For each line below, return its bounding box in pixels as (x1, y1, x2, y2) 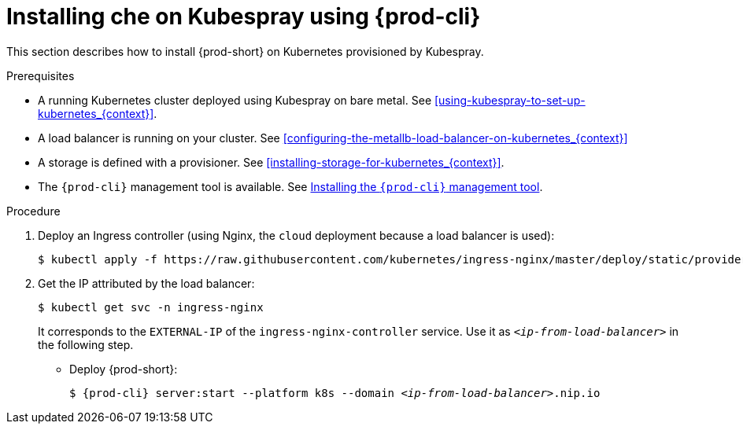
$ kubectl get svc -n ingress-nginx (38, 300, 264, 314)
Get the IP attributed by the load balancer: (38, 276, 255, 290)
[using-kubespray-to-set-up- (434, 93, 586, 107)
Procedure (6, 204, 61, 218)
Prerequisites (6, 68, 75, 83)
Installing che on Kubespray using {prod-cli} (6, 3, 481, 30)
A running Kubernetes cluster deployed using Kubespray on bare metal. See (38, 93, 432, 107)
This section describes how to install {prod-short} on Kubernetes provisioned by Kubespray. (6, 44, 484, 58)
